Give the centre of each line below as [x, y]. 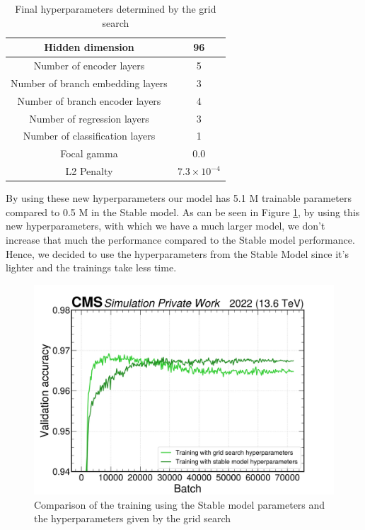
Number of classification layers [89, 136]
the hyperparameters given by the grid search [133, 518]
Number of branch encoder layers [89, 100]
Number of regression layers [89, 118]
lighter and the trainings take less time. [91, 267]
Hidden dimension [89, 47]
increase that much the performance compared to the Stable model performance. [180, 239]
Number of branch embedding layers [89, 83]
